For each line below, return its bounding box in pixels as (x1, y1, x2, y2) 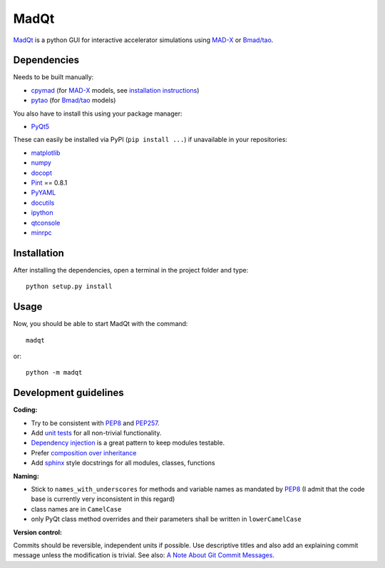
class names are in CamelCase (31, 504, 122, 513)
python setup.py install (26, 283, 113, 290)
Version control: (13, 528, 62, 537)
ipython (31, 208, 53, 217)
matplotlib (31, 148, 61, 157)
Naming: (13, 472, 39, 480)
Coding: (13, 405, 38, 414)
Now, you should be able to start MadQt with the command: (13, 320, 188, 328)
